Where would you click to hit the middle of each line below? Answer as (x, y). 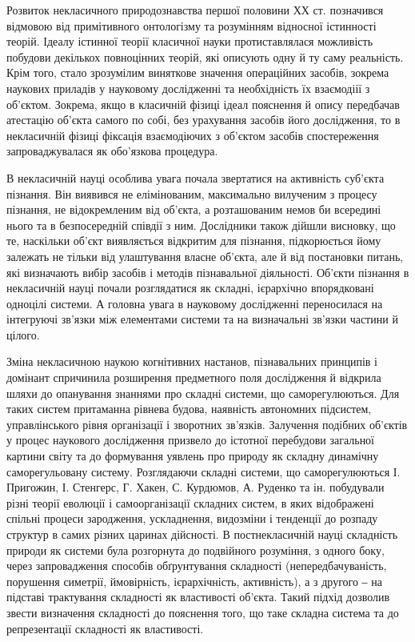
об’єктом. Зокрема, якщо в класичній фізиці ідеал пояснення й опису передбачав (203, 104)
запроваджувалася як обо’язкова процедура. (112, 151)
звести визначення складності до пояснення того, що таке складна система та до (203, 612)
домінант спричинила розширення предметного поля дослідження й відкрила (194, 377)
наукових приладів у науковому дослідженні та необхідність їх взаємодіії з (188, 88)
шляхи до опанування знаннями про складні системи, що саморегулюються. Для (203, 393)
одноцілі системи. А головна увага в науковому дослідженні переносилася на (195, 303)
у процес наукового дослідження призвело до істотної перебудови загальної (191, 440)
